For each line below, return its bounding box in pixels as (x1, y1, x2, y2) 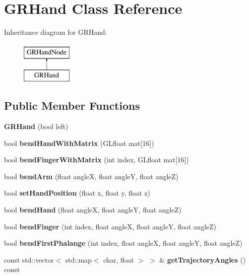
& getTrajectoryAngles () (159, 254, 246, 265)
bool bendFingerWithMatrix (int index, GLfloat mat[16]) (4, 154, 189, 165)
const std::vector (4, 254, 54, 265)
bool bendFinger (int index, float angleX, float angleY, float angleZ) (4, 221, 216, 231)
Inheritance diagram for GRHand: (4, 27, 107, 37)
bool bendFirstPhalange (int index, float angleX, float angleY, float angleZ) (4, 238, 243, 248)
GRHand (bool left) (4, 121, 68, 132)
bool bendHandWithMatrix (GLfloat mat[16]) (4, 138, 154, 148)
